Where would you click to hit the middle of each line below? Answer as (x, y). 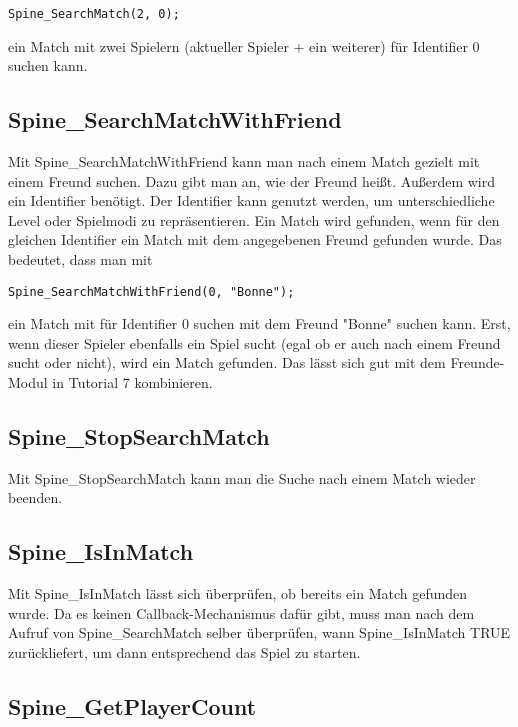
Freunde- (477, 362)
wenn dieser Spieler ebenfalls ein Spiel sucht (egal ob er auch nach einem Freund (254, 342)
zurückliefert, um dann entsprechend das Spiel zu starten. (184, 652)
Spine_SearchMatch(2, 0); (94, 14)
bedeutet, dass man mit (80, 259)
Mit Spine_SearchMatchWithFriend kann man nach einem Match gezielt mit (244, 161)
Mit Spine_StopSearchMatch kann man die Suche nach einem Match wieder (242, 477)
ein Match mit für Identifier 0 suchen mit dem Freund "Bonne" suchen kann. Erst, (259, 323)
